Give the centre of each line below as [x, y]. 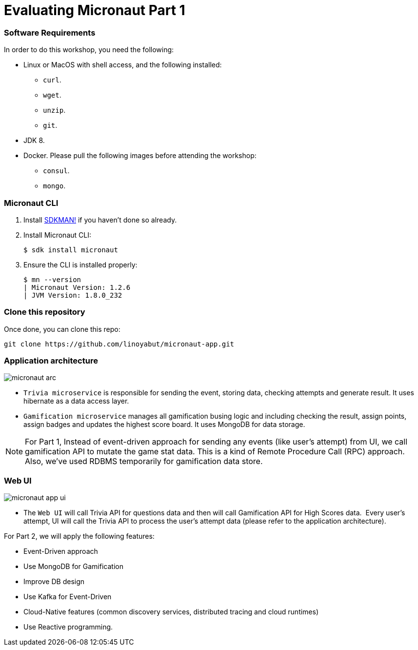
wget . [52, 95]
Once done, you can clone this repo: [62, 329]
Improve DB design [54, 582]
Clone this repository [45, 312]
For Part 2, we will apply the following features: [79, 536]
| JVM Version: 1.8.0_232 [73, 295]
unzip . [54, 110]
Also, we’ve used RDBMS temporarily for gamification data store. [144, 461]
